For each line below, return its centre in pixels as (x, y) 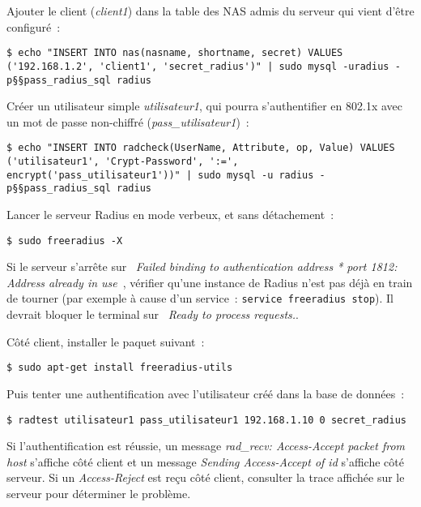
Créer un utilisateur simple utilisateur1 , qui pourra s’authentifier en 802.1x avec (205, 106)
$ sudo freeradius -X (65, 241)
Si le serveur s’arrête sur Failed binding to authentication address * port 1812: (202, 266)
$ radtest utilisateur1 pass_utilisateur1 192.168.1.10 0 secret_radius (206, 420)
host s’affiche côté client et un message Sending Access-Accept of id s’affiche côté (205, 461)
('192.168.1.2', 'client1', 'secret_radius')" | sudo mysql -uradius (198, 66)
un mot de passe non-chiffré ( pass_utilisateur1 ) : (128, 121)
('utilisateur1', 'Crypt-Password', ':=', (123, 161)
